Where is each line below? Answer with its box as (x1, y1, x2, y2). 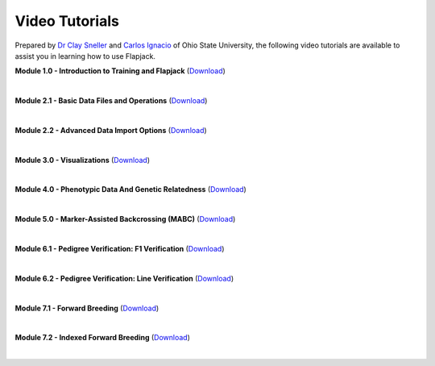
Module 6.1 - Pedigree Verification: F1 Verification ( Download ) (14, 244, 225, 254)
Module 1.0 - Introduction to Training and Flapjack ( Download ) (14, 66, 226, 76)
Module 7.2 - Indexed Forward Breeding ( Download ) (14, 333, 191, 343)
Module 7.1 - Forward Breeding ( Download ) (14, 303, 159, 313)
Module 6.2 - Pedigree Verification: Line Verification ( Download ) (14, 273, 234, 283)
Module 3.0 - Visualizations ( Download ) (14, 155, 151, 164)
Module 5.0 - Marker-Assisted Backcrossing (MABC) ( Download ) (14, 214, 236, 224)
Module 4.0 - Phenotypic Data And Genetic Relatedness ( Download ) (14, 185, 247, 194)
